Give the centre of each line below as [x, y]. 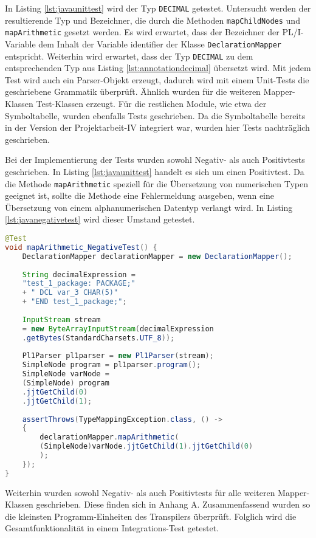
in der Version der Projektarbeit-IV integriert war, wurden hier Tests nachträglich [157, 127]
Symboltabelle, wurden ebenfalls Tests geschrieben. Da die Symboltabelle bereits [155, 115]
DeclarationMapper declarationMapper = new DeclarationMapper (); [157, 256]
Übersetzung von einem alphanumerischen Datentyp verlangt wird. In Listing [149, 207]
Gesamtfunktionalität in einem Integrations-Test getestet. [112, 528]
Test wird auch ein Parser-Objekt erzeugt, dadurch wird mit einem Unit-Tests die [157, 79]
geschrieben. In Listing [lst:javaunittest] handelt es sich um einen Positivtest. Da [155, 172]
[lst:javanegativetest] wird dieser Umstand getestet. [100, 219]
